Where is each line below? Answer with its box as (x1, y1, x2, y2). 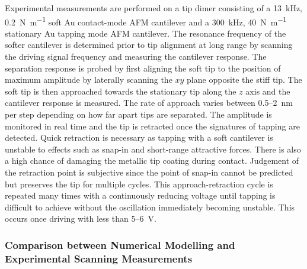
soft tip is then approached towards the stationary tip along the (5, 85, 236, 97)
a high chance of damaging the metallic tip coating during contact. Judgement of (5, 154, 299, 167)
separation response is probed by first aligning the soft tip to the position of (5, 61, 281, 74)
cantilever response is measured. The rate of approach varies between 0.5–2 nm (5, 96, 293, 109)
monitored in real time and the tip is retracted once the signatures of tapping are (5, 119, 300, 132)
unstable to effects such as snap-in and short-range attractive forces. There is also (5, 142, 301, 155)
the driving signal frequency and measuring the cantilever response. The (5, 50, 267, 63)
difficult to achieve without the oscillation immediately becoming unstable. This (5, 200, 295, 213)
